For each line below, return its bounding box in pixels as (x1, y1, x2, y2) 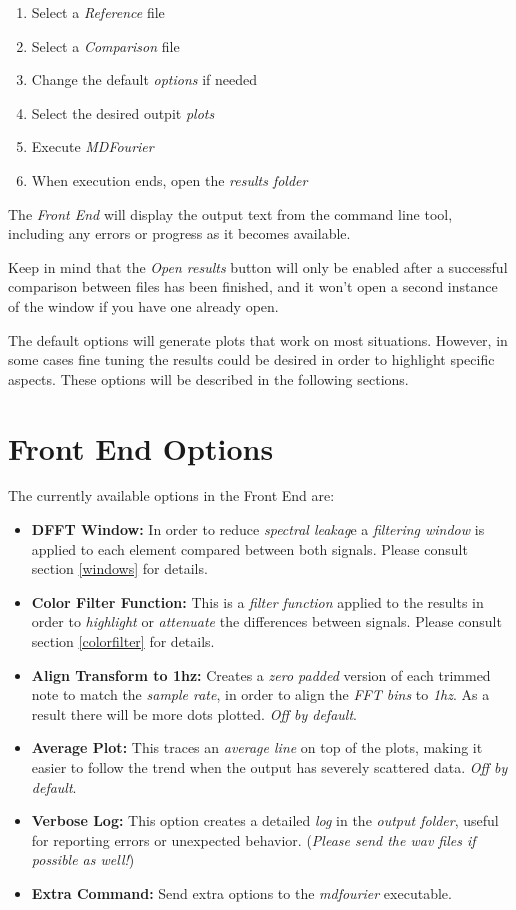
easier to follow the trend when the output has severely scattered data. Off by (31, 756, 508, 777)
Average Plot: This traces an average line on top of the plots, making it (31, 737, 483, 758)
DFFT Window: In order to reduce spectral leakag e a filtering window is (31, 519, 485, 540)
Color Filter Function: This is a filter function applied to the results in (31, 591, 484, 612)
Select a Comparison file (31, 35, 180, 56)
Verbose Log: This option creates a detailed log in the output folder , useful (31, 810, 499, 831)
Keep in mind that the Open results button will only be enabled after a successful (8, 256, 508, 277)
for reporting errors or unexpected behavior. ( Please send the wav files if (31, 829, 476, 850)
